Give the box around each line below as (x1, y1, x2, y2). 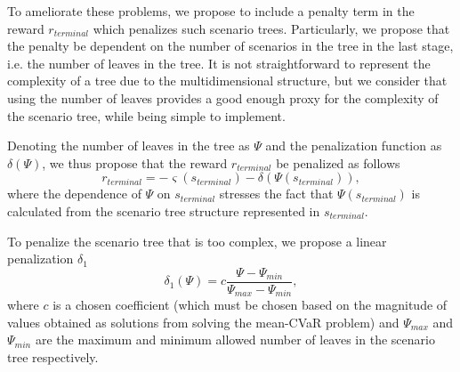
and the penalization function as (265, 136, 442, 155)
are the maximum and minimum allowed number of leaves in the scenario (35, 330, 435, 349)
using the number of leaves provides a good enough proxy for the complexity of (7, 88, 439, 107)
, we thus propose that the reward (42, 153, 228, 172)
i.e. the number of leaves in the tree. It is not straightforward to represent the (7, 53, 431, 72)
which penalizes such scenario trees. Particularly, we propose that (93, 19, 450, 37)
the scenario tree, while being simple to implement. (7, 106, 286, 125)
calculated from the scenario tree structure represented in (7, 201, 320, 220)
